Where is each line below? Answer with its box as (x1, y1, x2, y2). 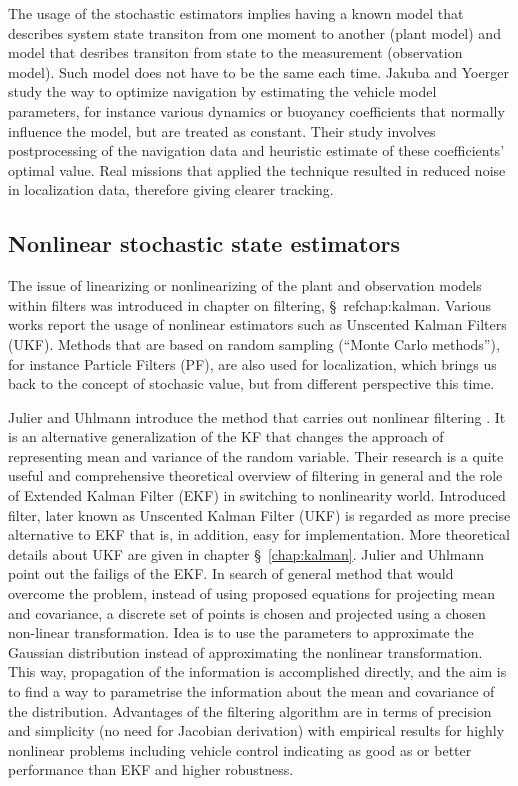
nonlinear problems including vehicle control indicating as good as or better (8, 739, 472, 760)
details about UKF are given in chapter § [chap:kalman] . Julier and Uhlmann (8, 543, 485, 564)
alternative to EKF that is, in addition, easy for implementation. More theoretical (8, 524, 511, 545)
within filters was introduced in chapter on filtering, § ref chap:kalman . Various (8, 294, 491, 315)
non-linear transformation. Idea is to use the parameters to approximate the (8, 622, 474, 643)
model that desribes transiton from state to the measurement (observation (8, 42, 463, 63)
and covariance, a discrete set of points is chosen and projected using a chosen (8, 602, 486, 623)
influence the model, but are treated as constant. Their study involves (8, 120, 436, 141)
